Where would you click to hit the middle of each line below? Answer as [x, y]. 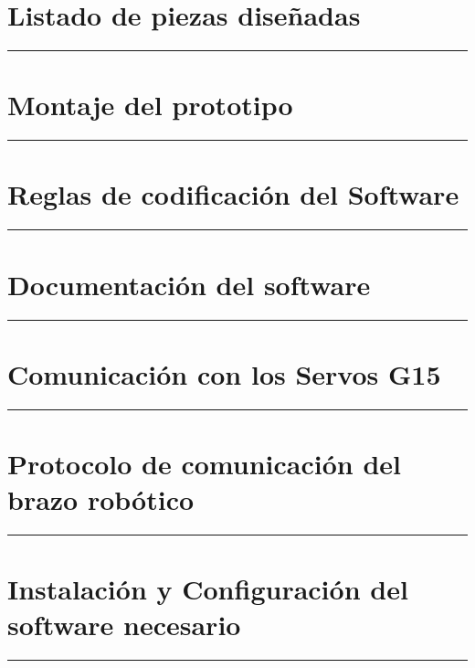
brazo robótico [101, 499]
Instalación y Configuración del [208, 589]
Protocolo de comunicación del [204, 463]
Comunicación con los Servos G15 [224, 373]
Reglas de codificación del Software [233, 194]
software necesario [124, 625]
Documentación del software [189, 284]
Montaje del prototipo [150, 105]
